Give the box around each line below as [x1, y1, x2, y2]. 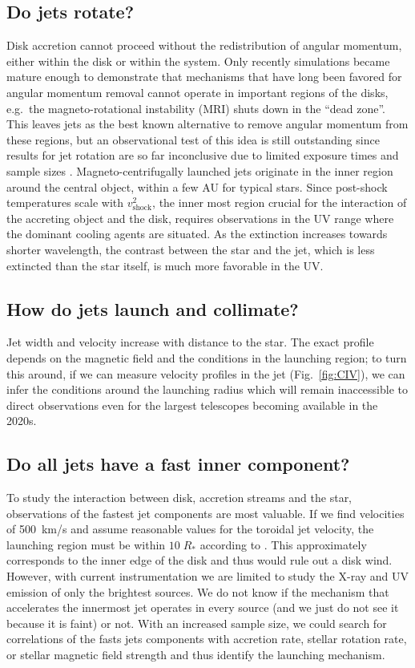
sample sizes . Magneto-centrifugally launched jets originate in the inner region [6, 162, 393, 179]
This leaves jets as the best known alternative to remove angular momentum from [6, 115, 409, 132]
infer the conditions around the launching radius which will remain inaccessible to [6, 381, 409, 398]
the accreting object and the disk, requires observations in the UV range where [6, 209, 394, 226]
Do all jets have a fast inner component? [6, 451, 350, 476]
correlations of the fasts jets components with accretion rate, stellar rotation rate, [6, 630, 407, 647]
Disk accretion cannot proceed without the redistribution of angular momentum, [6, 37, 402, 54]
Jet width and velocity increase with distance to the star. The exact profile [6, 334, 374, 350]
